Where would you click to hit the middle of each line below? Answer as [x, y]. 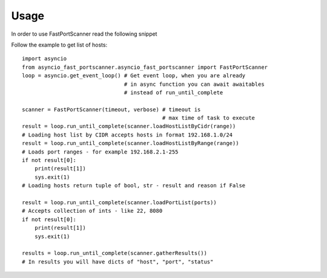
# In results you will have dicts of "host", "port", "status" [118, 262]
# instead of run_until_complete [173, 92]
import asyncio [45, 59]
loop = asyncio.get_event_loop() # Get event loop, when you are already [134, 76]
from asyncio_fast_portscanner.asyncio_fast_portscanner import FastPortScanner [145, 67]
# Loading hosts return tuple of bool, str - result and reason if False [134, 186]
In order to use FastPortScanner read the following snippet [84, 34]
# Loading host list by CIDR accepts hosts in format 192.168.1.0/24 [127, 135]
